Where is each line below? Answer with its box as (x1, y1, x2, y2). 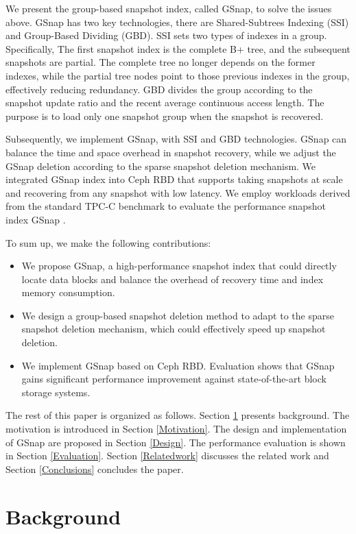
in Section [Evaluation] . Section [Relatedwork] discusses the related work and (5, 448, 329, 463)
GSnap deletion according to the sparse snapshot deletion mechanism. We (5, 158, 316, 173)
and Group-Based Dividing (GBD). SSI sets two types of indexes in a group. (5, 28, 327, 43)
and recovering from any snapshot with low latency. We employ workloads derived (5, 185, 351, 199)
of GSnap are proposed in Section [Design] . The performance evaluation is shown (5, 435, 346, 449)
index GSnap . (5, 212, 66, 226)
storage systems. (21, 385, 91, 399)
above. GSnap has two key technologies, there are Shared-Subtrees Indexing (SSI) (5, 14, 349, 29)
